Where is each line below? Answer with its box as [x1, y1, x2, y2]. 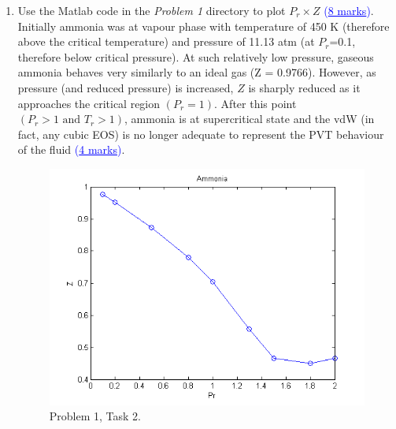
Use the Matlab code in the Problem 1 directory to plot [17, 2, 286, 18]
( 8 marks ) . [324, 2, 374, 18]
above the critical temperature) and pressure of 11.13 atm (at [17, 33, 315, 50]
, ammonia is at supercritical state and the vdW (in [124, 110, 375, 127]
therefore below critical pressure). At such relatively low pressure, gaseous [17, 48, 374, 65]
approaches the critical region [17, 95, 161, 111]
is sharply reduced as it [248, 79, 361, 95]
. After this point [214, 95, 297, 111]
